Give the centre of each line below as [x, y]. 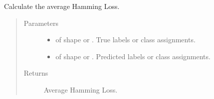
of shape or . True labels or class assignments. [125, 40]
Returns [36, 73]
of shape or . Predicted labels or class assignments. [133, 56]
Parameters [41, 23]
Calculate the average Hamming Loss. [62, 6]
